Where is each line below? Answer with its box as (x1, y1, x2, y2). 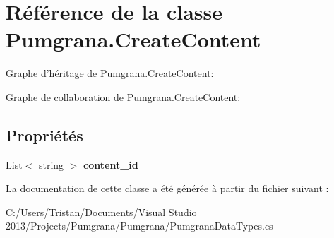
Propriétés (6, 124, 83, 145)
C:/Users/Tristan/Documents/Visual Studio (6, 204, 197, 219)
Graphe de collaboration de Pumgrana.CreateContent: (6, 89, 241, 104)
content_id (83, 157, 138, 172)
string (38, 157, 64, 172)
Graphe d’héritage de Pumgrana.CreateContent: (6, 66, 214, 81)
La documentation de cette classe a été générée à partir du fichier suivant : (6, 181, 329, 196)
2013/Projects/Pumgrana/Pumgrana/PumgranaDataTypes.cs (6, 218, 273, 233)
